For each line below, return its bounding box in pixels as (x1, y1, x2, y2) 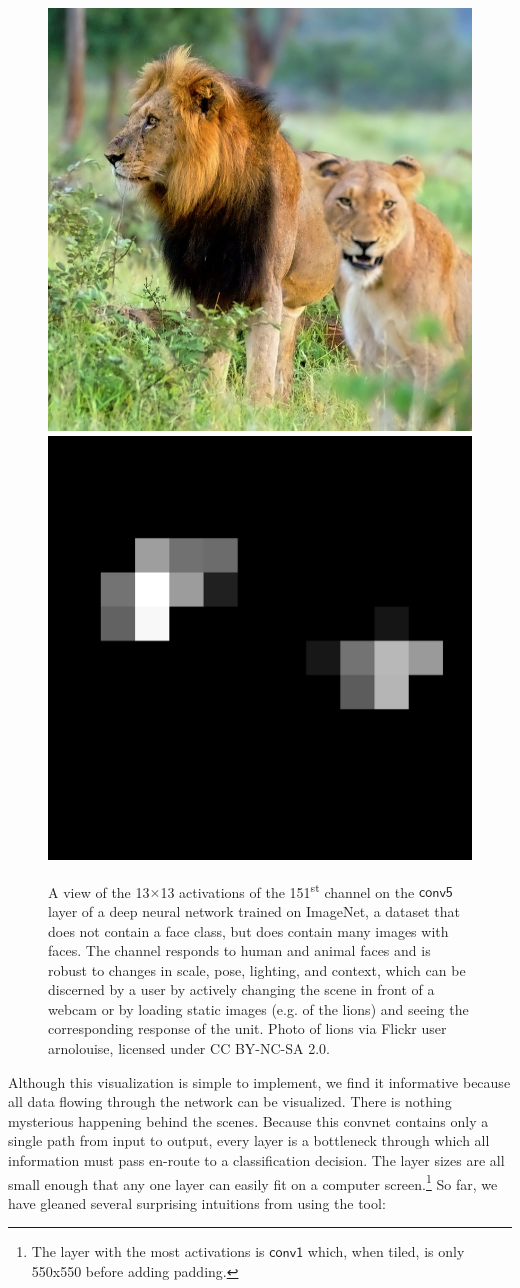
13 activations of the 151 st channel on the (160, 878, 415, 902)
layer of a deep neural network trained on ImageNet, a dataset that (48, 900, 461, 921)
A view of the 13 (48, 881, 150, 902)
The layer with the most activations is (31, 1241, 265, 1262)
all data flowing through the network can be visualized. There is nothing (8, 1091, 452, 1112)
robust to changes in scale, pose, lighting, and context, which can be (48, 959, 466, 980)
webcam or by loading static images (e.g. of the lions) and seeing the (48, 998, 469, 1019)
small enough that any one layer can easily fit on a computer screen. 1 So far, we (8, 1170, 498, 1194)
